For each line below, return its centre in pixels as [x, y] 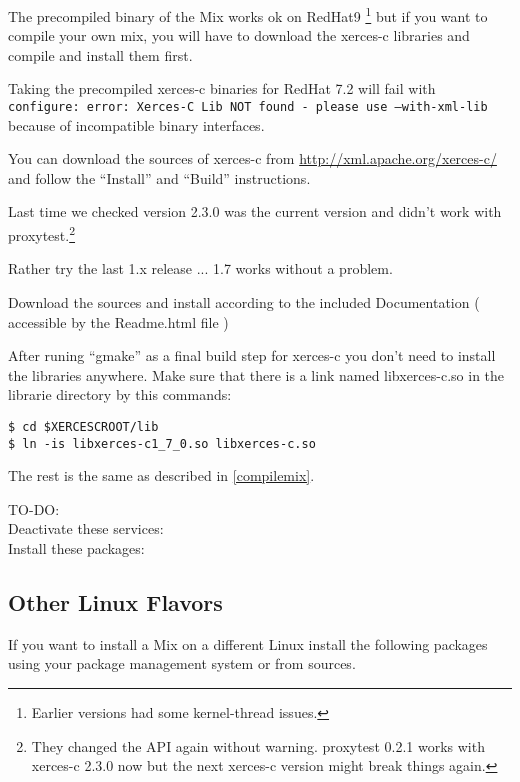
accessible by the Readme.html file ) [118, 321]
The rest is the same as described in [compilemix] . [161, 475]
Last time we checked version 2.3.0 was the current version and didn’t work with [255, 211]
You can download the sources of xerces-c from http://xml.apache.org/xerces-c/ [252, 158]
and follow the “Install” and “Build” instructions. [159, 177]
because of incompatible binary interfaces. [136, 124]
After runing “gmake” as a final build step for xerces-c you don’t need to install [252, 355]
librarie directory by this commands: [120, 394]
